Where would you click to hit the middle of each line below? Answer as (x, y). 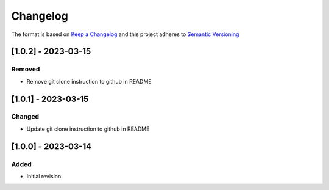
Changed (25, 117)
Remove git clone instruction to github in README (89, 81)
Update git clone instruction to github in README (88, 129)
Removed (26, 69)
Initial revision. (45, 177)
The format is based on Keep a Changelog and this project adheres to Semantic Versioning (125, 34)
